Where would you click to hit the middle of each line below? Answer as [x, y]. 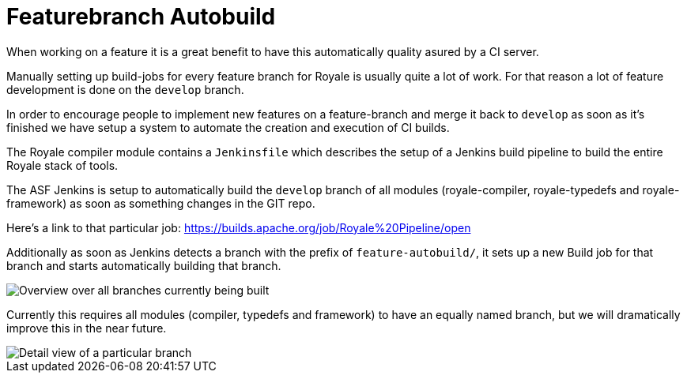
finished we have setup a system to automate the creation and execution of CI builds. [228, 127]
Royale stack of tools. [62, 165]
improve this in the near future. [87, 328]
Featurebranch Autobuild [141, 17]
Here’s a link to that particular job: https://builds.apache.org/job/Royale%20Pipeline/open [239, 227]
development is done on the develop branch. [125, 89]
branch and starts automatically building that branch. [144, 265]
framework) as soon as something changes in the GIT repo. [161, 203]
